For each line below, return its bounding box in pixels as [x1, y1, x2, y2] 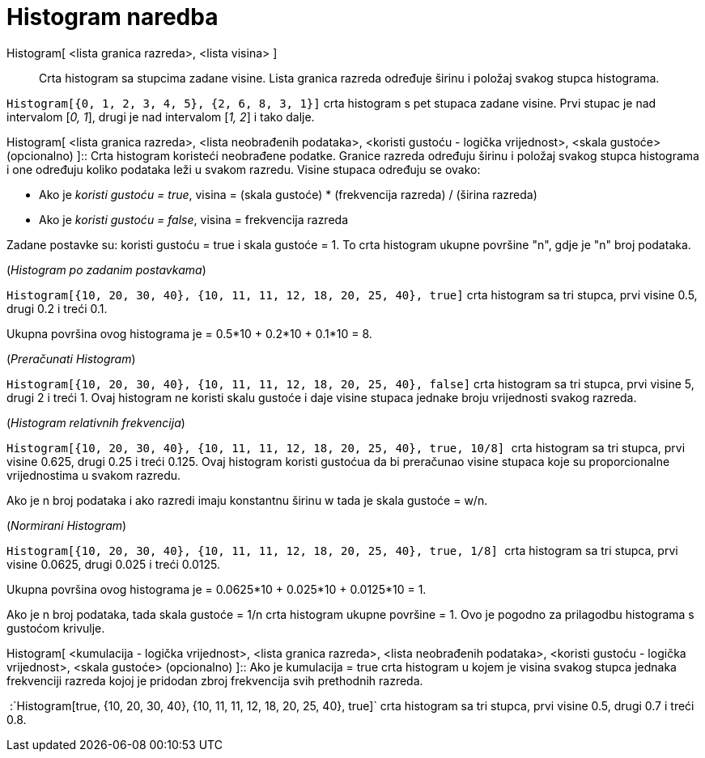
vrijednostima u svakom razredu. [6, 468, 181, 482]
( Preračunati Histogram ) [6, 351, 136, 366]
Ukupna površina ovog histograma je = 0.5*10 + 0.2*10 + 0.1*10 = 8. [6, 326, 372, 341]
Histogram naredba [6, 3, 219, 31]
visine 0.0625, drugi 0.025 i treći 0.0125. [6, 557, 220, 571]
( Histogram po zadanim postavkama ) [6, 262, 206, 277]
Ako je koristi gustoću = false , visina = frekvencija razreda [39, 212, 348, 227]
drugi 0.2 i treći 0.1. [6, 301, 108, 315]
